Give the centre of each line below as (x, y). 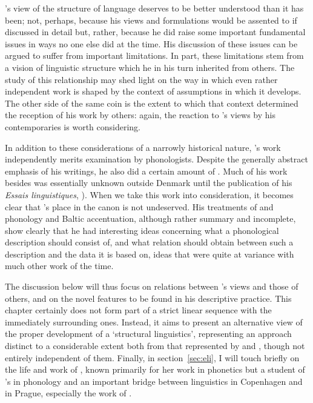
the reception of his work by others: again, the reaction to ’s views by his (140, 115)
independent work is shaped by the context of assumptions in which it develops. (153, 91)
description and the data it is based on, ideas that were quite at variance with (150, 254)
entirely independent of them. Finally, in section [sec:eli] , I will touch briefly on (152, 357)
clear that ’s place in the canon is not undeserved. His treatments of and (139, 206)
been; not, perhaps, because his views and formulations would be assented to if (151, 20)
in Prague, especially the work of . (68, 393)
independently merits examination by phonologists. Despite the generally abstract (156, 159)
